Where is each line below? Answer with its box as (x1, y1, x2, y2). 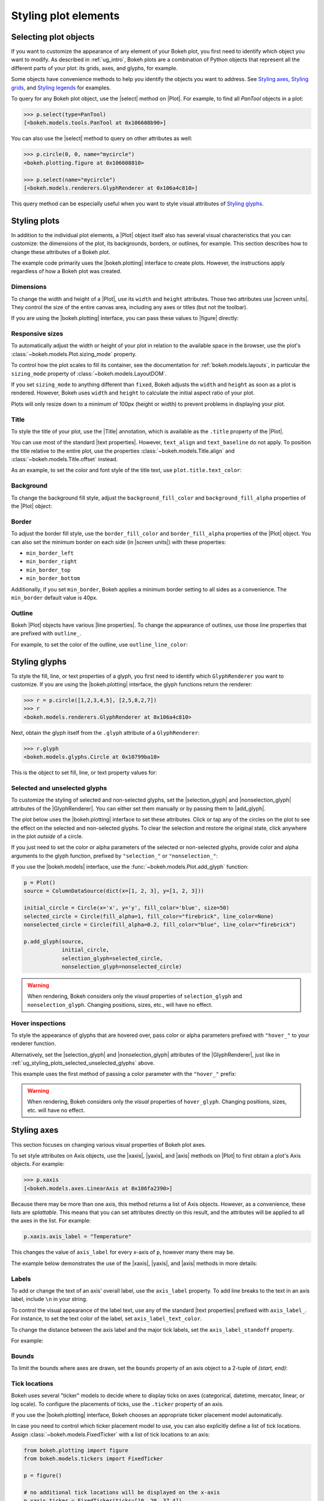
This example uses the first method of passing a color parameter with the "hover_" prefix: (11, 1071, 236, 1078)
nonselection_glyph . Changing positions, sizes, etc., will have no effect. (27, 1001, 213, 1008)
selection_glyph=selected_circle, (61, 955, 163, 962)
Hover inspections (11, 1019, 66, 1027)
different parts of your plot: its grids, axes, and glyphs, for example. (11, 64, 178, 71)
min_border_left (26, 549, 74, 557)
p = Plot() (23, 880, 56, 886)
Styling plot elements (11, 9, 120, 22)
